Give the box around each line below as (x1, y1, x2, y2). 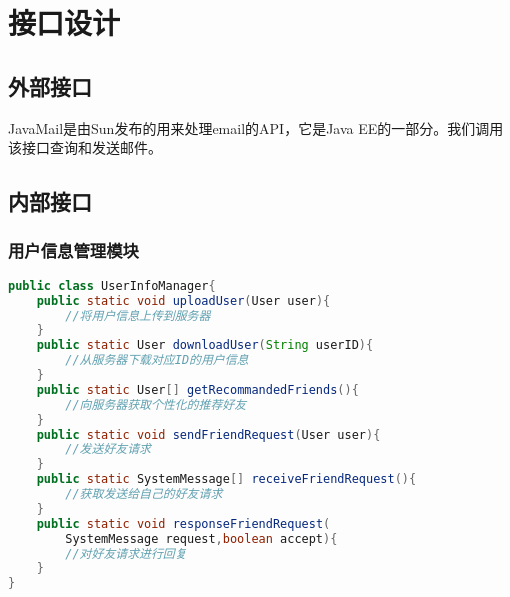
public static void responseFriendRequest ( (36, 516, 331, 531)
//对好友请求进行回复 (65, 546, 187, 561)
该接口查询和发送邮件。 (8, 137, 162, 158)
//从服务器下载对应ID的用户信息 (65, 353, 249, 368)
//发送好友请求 (65, 442, 151, 457)
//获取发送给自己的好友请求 (65, 487, 223, 502)
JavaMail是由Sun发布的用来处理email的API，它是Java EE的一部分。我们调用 (8, 117, 504, 138)
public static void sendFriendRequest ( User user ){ (36, 427, 381, 442)
